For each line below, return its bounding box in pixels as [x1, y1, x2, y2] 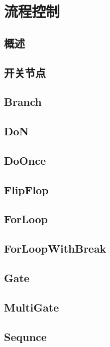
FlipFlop [4, 182, 49, 197]
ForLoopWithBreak [4, 241, 107, 256]
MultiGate [4, 299, 59, 315]
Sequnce [4, 329, 47, 344]
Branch [4, 94, 42, 109]
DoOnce [4, 152, 46, 168]
